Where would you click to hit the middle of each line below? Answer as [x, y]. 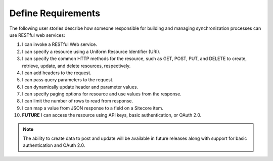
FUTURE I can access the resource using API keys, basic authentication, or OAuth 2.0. [112, 115]
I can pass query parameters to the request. [68, 80]
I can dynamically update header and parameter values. [80, 87]
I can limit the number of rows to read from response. [78, 101]
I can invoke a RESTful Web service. [60, 44]
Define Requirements [55, 13]
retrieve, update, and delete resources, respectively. [76, 66]
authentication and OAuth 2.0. [54, 145]
